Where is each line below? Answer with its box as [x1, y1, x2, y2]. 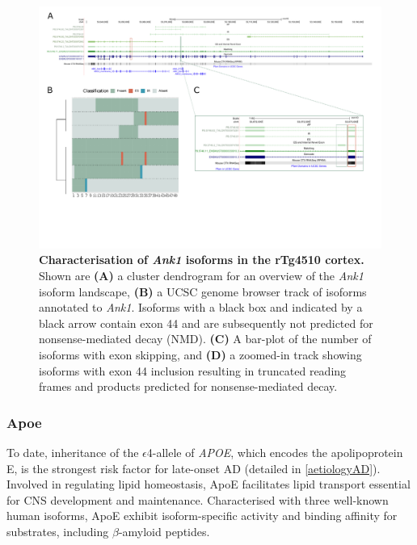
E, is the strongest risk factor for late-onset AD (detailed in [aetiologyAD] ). [6, 459, 381, 476]
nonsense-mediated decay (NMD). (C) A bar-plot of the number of [39, 330, 372, 347]
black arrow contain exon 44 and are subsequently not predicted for [39, 314, 373, 331]
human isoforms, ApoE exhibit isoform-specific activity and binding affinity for [6, 507, 398, 524]
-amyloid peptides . [118, 522, 210, 539]
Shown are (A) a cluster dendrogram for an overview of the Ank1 [39, 266, 364, 283]
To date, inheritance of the [6, 443, 139, 460]
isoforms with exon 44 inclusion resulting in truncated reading [39, 362, 347, 379]
